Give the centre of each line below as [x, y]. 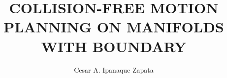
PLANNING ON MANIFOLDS [114, 27]
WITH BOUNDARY [114, 46]
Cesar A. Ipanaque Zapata [114, 69]
